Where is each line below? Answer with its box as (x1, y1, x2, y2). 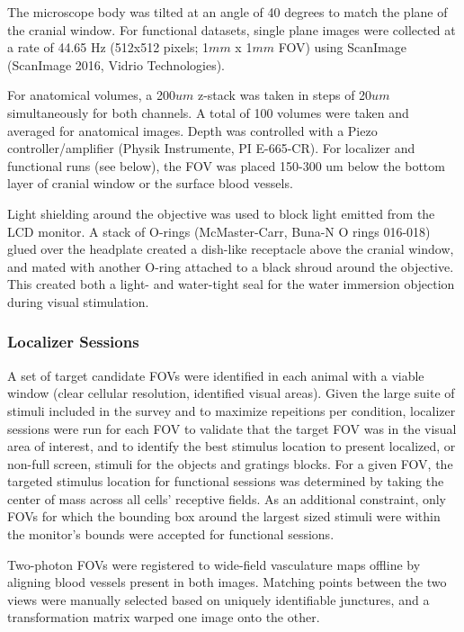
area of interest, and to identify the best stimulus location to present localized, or (7, 437, 456, 456)
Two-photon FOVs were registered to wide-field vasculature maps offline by (7, 555, 421, 573)
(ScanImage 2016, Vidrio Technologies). (7, 55, 226, 74)
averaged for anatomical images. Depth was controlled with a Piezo (7, 121, 378, 140)
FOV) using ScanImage (278, 38, 406, 57)
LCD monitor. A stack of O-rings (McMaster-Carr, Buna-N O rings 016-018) (7, 221, 431, 240)
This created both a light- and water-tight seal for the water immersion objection (7, 275, 455, 293)
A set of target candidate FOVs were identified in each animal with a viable (7, 366, 424, 384)
